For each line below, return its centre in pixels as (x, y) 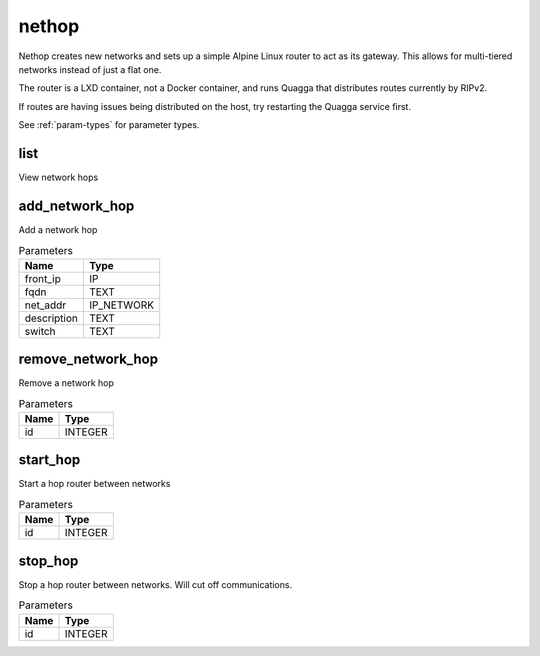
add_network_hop (76, 205)
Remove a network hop (66, 383)
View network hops (58, 177)
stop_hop (48, 560)
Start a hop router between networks (94, 484)
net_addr (45, 305)
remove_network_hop (88, 359)
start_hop (49, 460)
